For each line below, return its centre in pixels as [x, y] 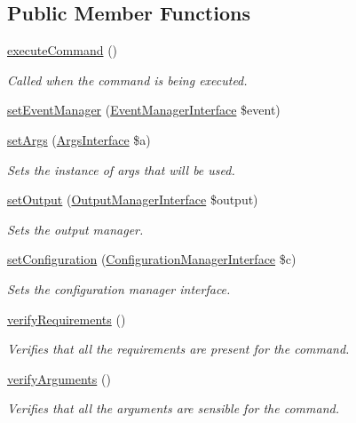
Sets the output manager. [75, 229]
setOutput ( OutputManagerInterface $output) [133, 200]
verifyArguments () [59, 378]
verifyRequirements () [67, 319]
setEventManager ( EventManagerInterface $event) [144, 110]
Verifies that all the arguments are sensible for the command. [173, 408]
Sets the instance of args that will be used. [121, 169]
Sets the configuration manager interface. [119, 288]
